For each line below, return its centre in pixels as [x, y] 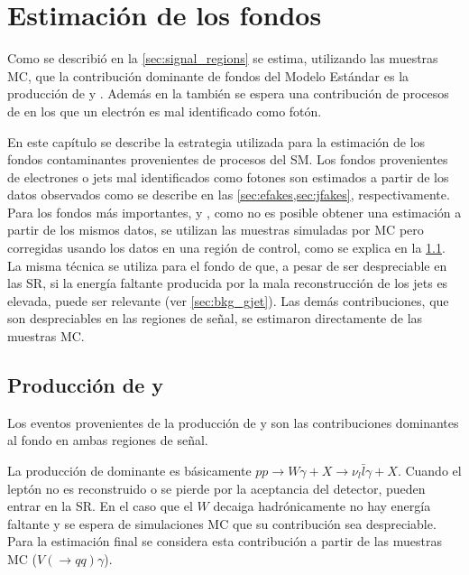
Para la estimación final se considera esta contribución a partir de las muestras [225, 541]
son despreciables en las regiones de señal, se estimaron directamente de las [215, 318]
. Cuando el [429, 471]
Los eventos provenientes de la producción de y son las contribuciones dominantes [233, 422]
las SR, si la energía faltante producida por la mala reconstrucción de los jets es [228, 283]
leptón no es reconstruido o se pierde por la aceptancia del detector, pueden [216, 488]
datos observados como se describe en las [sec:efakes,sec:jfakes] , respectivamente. [229, 195]
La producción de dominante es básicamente [129, 471]
